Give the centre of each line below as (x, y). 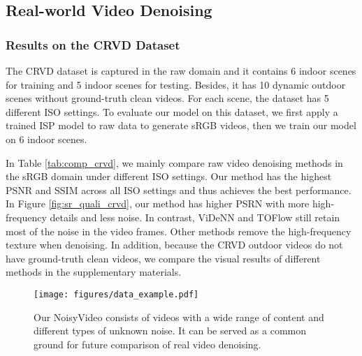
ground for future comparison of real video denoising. (147, 344)
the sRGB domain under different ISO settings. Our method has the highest (169, 176)
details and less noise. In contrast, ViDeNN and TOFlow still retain (195, 217)
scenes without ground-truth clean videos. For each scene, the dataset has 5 (167, 98)
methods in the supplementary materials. (94, 272)
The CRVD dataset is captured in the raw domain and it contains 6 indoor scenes (181, 71)
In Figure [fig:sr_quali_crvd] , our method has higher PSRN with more (158, 203)
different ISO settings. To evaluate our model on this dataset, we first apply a (172, 111)
